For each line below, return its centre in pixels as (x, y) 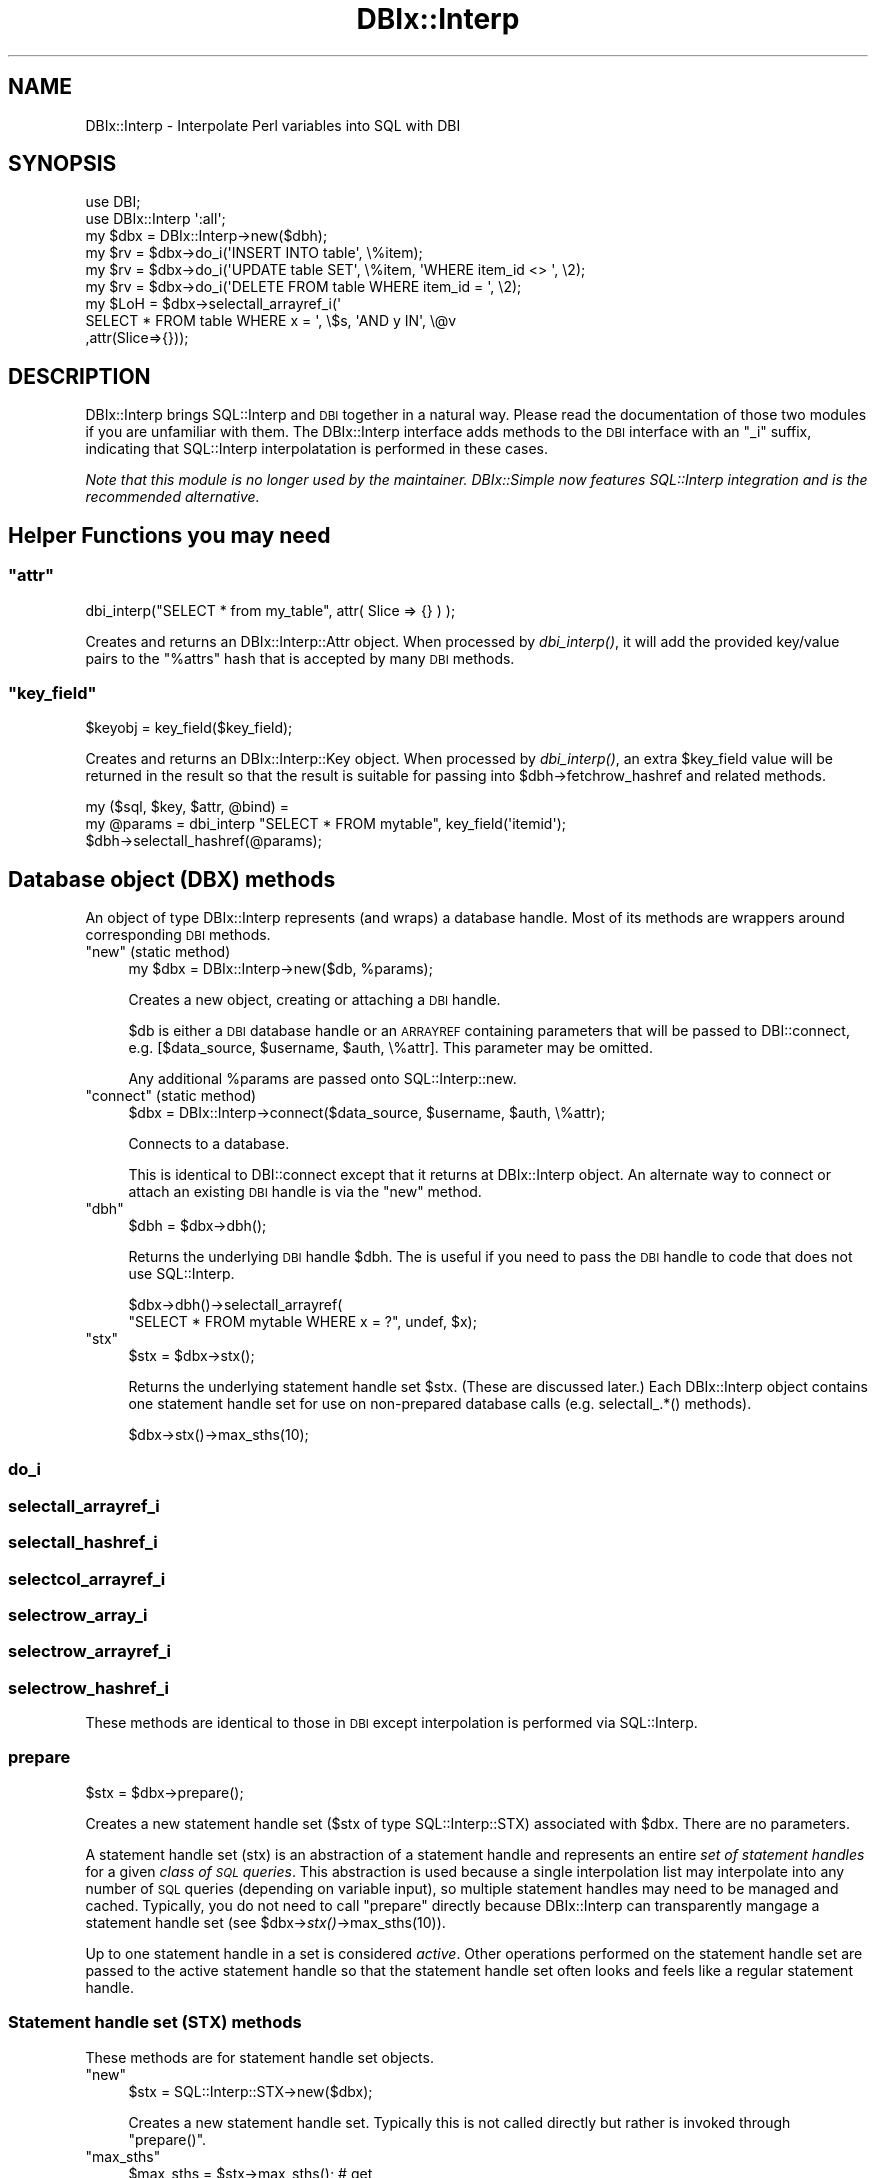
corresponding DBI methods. (178, 935)
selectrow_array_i (78, 1614)
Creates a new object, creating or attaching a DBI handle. (314, 1000)
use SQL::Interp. (181, 1274)
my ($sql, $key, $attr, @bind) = (187, 807)
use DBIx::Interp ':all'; (155, 219)
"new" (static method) (158, 952)
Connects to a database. (209, 1144)
